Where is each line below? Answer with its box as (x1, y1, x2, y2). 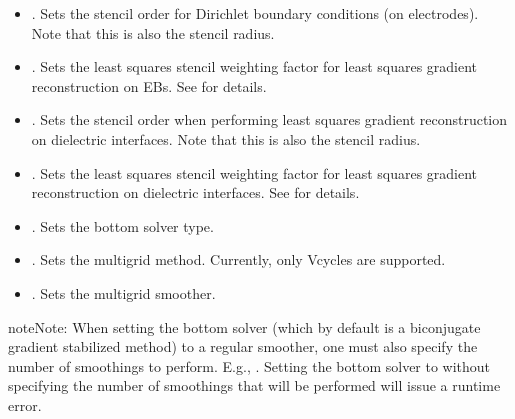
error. (8, 394, 42, 415)
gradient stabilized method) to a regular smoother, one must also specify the (8, 336, 478, 357)
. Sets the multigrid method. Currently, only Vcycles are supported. (31, 249, 446, 270)
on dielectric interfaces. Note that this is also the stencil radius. (31, 128, 421, 149)
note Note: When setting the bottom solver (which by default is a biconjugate (8, 316, 481, 337)
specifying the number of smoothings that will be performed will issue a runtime (8, 375, 501, 396)
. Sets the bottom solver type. (31, 215, 214, 236)
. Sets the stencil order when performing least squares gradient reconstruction (31, 109, 508, 130)
